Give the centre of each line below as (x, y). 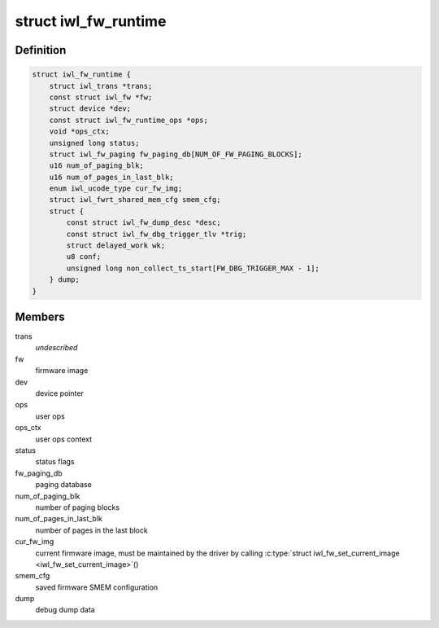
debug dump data (65, 610)
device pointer (60, 393)
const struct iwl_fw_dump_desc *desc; (143, 223)
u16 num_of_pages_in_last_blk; (111, 177)
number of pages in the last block (91, 530)
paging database (64, 485)
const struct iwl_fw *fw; (101, 97)
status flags (55, 462)
